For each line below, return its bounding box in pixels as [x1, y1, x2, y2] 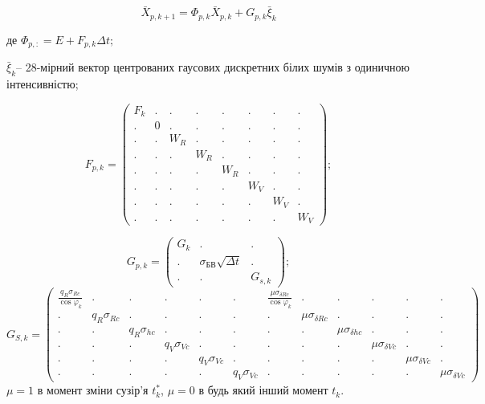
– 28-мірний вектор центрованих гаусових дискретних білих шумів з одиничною [16, 59, 410, 75]
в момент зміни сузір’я [37, 382, 149, 398]
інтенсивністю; [6, 75, 79, 92]
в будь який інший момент [198, 382, 328, 398]
